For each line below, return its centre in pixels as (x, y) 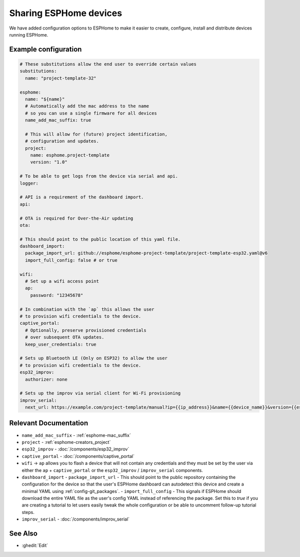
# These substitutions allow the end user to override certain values (108, 64)
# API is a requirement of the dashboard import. (82, 197)
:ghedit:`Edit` (35, 545)
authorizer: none (46, 379)
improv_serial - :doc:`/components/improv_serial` (76, 519)
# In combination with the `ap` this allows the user (87, 309)
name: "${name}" (45, 99)
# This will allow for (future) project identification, (96, 134)
